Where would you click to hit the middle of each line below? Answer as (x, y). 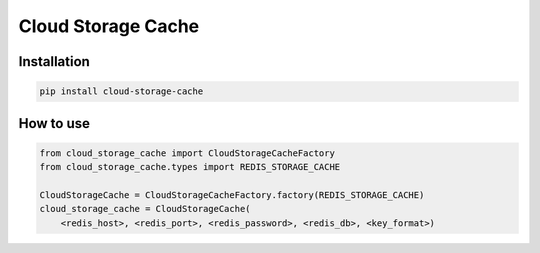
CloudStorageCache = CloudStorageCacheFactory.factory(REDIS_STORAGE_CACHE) (232, 194)
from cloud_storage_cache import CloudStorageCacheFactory (187, 153)
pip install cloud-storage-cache (121, 91)
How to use (54, 123)
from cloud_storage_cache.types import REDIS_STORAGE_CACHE (190, 167)
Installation (54, 61)
